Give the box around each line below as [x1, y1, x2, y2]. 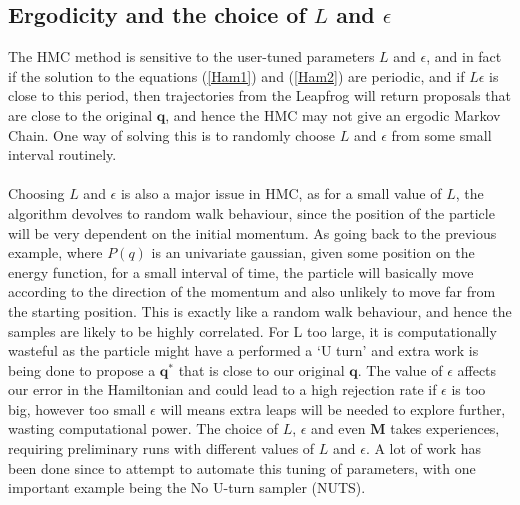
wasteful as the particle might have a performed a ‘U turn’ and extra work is [8, 340, 479, 361]
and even [311, 418, 366, 439]
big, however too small [8, 398, 146, 419]
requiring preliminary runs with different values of [8, 438, 315, 459]
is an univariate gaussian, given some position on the [151, 242, 475, 263]
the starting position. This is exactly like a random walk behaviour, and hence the [8, 300, 512, 321]
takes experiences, [390, 418, 500, 439]
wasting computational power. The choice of [8, 418, 278, 439]
